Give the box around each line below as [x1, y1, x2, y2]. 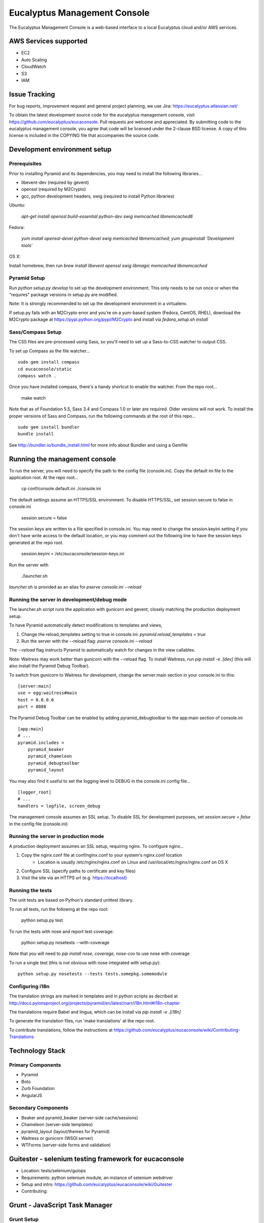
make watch [21, 395, 46, 401]
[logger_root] [18, 790, 51, 795]
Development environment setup [9, 145, 112, 154]
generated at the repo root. [9, 540, 64, 545]
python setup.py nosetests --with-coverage [21, 939, 110, 945]
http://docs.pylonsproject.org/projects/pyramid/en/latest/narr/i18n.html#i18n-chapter [9, 1000, 180, 1006]
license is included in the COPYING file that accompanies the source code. [9, 133, 160, 138]
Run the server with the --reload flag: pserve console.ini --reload [21, 638, 153, 644]
